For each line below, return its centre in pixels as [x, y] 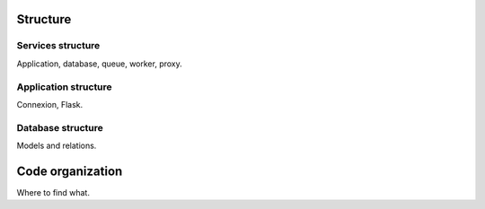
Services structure [58, 46]
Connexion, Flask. [50, 104]
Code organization [70, 171]
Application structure [64, 87]
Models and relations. [57, 146]
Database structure [60, 127]
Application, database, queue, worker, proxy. [100, 64]
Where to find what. [53, 192]
